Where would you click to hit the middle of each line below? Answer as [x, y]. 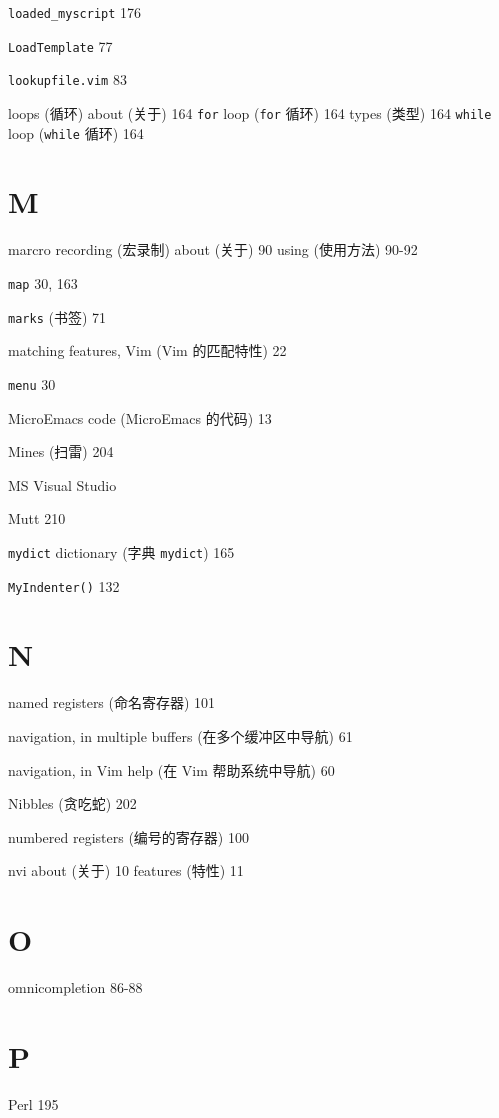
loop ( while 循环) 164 [76, 132]
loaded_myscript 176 [75, 12]
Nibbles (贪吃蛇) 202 [72, 803]
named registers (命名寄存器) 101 [112, 702]
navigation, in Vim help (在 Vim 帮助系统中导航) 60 [171, 769]
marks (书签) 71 [57, 316]
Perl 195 [33, 1103]
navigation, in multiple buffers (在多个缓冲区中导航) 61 [180, 735]
